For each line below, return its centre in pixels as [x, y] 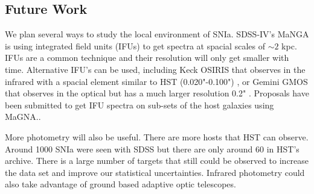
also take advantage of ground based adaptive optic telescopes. [120, 184]
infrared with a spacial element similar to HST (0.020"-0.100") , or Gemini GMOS [156, 81]
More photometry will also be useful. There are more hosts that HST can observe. [157, 136]
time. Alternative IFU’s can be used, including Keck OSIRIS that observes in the [155, 69]
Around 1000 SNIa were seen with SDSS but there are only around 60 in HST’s [152, 149]
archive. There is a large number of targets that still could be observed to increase [157, 161]
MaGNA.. [23, 117]
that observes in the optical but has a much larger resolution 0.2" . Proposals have [157, 93]
